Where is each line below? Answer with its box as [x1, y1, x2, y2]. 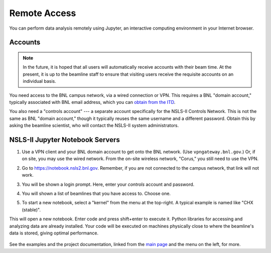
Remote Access [9, 8, 76, 19]
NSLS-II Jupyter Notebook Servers [9, 136, 120, 144]
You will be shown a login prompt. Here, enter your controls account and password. [22, 181, 195, 187]
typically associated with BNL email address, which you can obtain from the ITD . [9, 99, 176, 105]
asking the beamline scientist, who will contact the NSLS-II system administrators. [9, 122, 179, 129]
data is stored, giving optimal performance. [9, 230, 99, 236]
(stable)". [22, 206, 41, 213]
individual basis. [23, 78, 56, 84]
